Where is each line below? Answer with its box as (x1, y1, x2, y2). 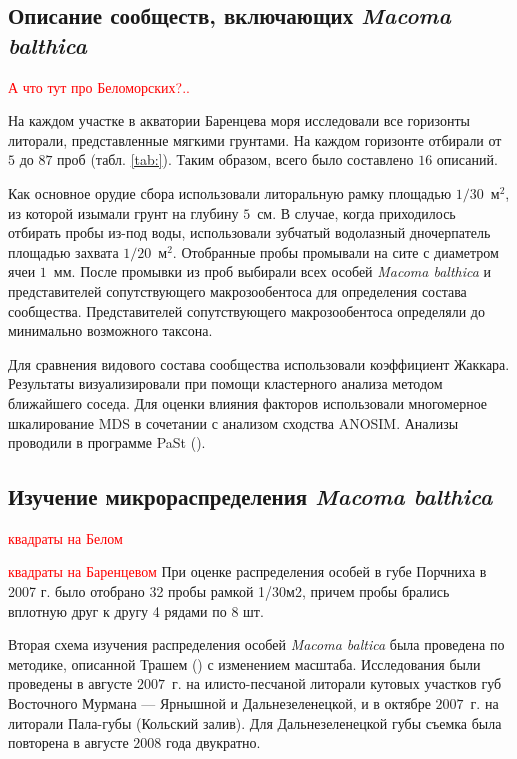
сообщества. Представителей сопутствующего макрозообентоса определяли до (8, 300, 485, 321)
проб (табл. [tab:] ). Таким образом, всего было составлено (57, 149, 414, 170)
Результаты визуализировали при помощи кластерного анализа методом (8, 373, 443, 394)
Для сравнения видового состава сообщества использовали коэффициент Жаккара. (8, 353, 510, 374)
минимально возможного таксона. (8, 320, 213, 341)
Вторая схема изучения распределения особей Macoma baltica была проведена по (8, 634, 505, 655)
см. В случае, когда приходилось (257, 202, 456, 223)
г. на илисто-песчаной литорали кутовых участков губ (171, 673, 502, 694)
